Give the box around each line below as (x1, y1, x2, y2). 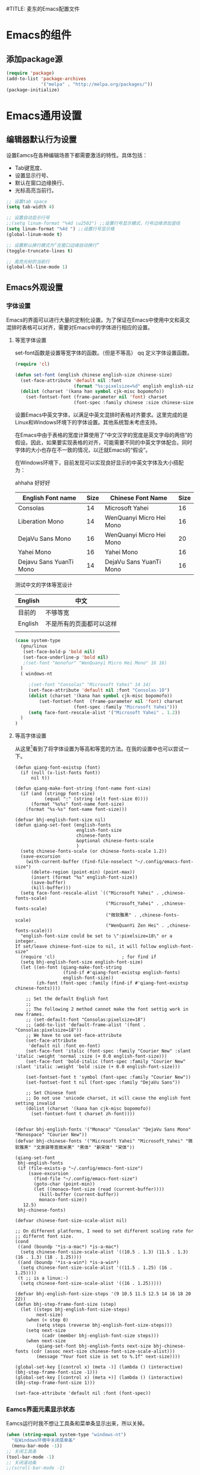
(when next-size (26, 1338, 66, 1344)
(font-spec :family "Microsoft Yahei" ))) (73, 704, 178, 710)
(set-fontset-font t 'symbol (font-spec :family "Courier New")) (26, 1074, 192, 1080)
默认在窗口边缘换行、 (14, 179, 67, 186)
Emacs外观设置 (6, 282, 64, 292)
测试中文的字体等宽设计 (14, 582, 73, 589)
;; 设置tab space (6, 198, 48, 204)
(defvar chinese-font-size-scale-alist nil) (14, 1217, 127, 1223)
